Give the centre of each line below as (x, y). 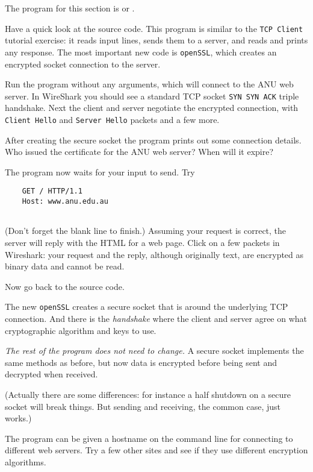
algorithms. (26, 461)
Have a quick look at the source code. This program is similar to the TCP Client (154, 28)
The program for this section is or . (70, 8)
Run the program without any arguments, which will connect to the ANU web (149, 84)
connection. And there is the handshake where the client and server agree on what (156, 318)
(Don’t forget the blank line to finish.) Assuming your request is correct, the (146, 231)
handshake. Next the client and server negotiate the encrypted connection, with (152, 108)
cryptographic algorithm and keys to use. (81, 330)
